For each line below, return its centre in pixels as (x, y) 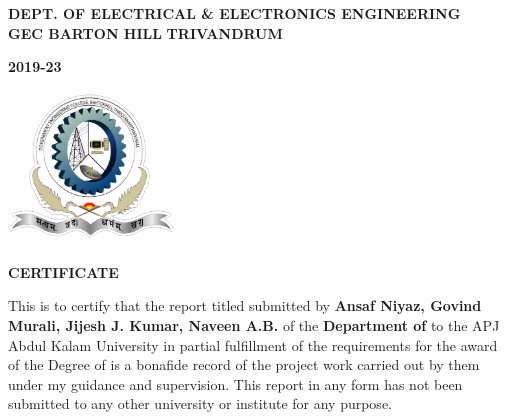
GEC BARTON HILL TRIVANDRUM (145, 32)
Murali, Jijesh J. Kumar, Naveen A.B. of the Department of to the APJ (254, 325)
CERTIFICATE (63, 271)
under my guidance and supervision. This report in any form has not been (235, 383)
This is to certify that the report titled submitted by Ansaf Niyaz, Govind (245, 305)
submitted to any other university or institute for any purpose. (200, 403)
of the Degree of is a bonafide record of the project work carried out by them (244, 364)
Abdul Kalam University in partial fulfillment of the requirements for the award (253, 344)
